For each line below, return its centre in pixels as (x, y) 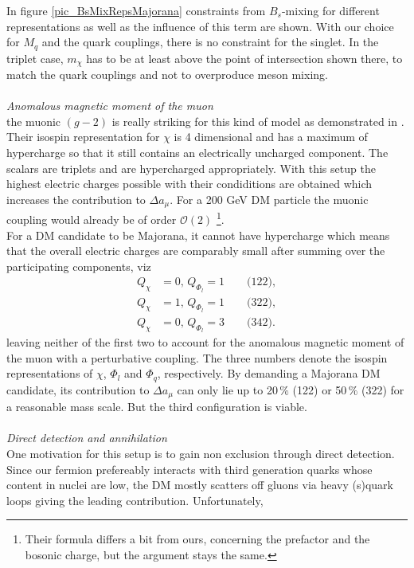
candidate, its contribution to (78, 389)
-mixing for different (330, 10)
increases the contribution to (76, 199)
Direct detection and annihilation (87, 438)
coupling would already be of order (92, 219)
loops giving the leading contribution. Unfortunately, (135, 500)
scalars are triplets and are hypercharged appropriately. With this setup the (191, 168)
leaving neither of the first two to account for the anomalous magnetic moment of (205, 342)
